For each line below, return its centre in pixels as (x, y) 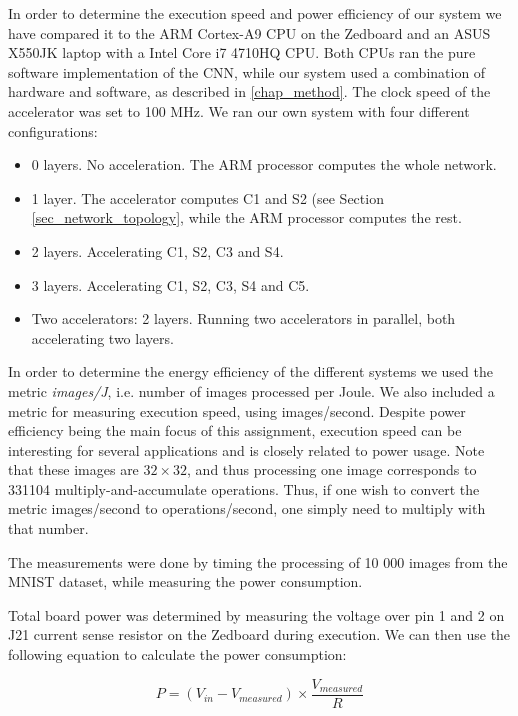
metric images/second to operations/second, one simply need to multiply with (247, 508)
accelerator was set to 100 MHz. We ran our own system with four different (239, 110)
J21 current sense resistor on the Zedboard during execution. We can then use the (259, 634)
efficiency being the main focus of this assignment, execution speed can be (235, 430)
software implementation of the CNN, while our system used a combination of (247, 71)
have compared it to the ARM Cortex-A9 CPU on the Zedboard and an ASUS (249, 32)
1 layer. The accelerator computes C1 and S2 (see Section (207, 197)
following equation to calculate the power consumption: (177, 654)
